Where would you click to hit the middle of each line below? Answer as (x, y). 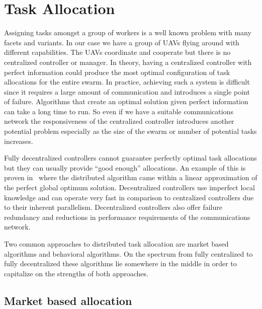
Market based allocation (68, 300)
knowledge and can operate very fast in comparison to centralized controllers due (129, 197)
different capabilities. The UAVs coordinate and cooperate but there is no (117, 52)
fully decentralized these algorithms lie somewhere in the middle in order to (120, 263)
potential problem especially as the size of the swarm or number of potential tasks (130, 131)
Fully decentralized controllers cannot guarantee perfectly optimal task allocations (130, 158)
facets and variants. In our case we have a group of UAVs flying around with (122, 42)
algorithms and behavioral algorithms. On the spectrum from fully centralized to (128, 253)
